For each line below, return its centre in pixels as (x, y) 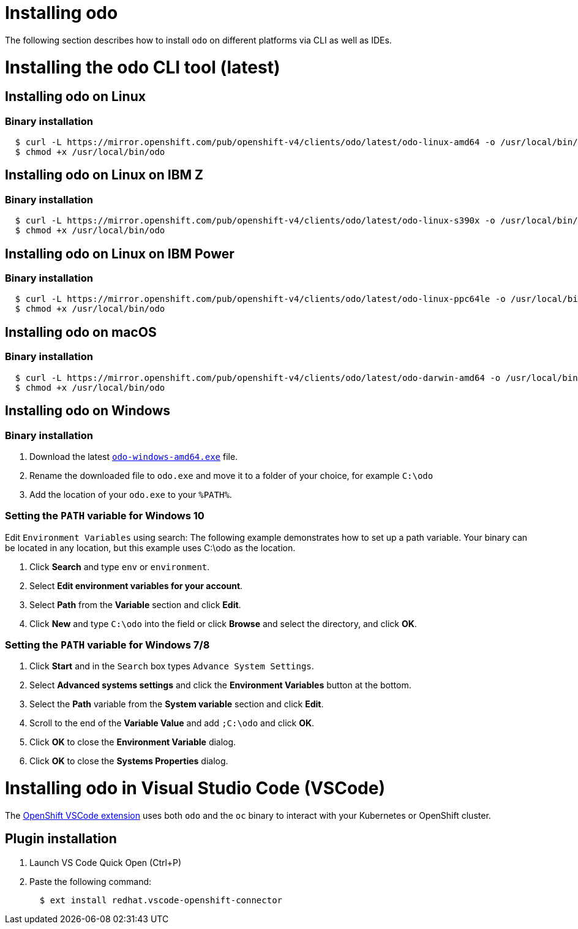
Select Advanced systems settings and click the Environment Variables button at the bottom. (220, 685)
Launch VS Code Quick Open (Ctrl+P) (106, 862)
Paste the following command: (91, 881)
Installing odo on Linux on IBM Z (104, 175)
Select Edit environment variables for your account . (136, 585)
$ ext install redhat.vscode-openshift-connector (161, 900)
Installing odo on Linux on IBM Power (120, 254)
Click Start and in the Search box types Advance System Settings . (172, 666)
